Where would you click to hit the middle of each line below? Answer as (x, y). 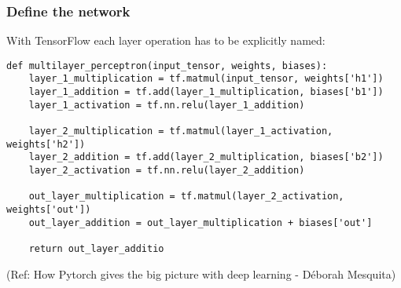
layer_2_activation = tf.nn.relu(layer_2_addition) (167, 171)
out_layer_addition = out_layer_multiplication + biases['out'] (200, 222)
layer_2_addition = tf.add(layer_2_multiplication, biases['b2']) (206, 157)
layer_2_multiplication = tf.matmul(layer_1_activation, (181, 131)
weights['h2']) (46, 144)
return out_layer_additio (96, 249)
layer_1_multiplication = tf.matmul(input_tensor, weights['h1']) (206, 79)
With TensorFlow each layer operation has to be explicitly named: (166, 40)
